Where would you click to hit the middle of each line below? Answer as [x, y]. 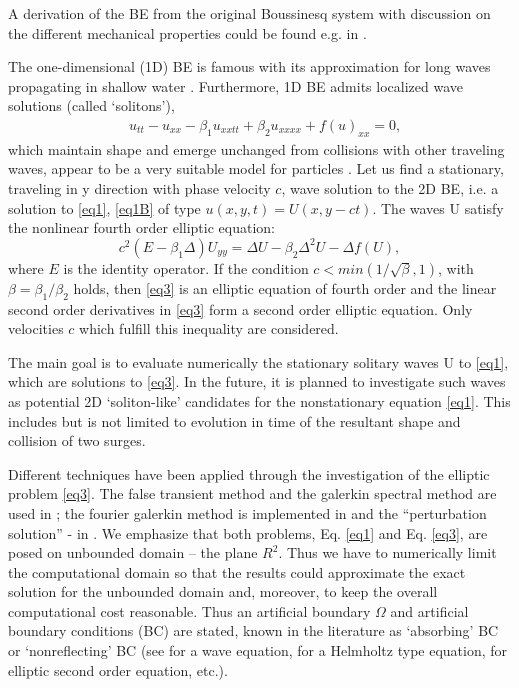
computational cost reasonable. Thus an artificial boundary [189, 610]
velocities [36, 328]
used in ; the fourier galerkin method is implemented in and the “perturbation [247, 512]
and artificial [429, 610]
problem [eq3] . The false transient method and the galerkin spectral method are [252, 493]
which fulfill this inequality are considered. [209, 328]
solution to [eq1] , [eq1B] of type [104, 207]
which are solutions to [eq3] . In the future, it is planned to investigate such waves [257, 381]
